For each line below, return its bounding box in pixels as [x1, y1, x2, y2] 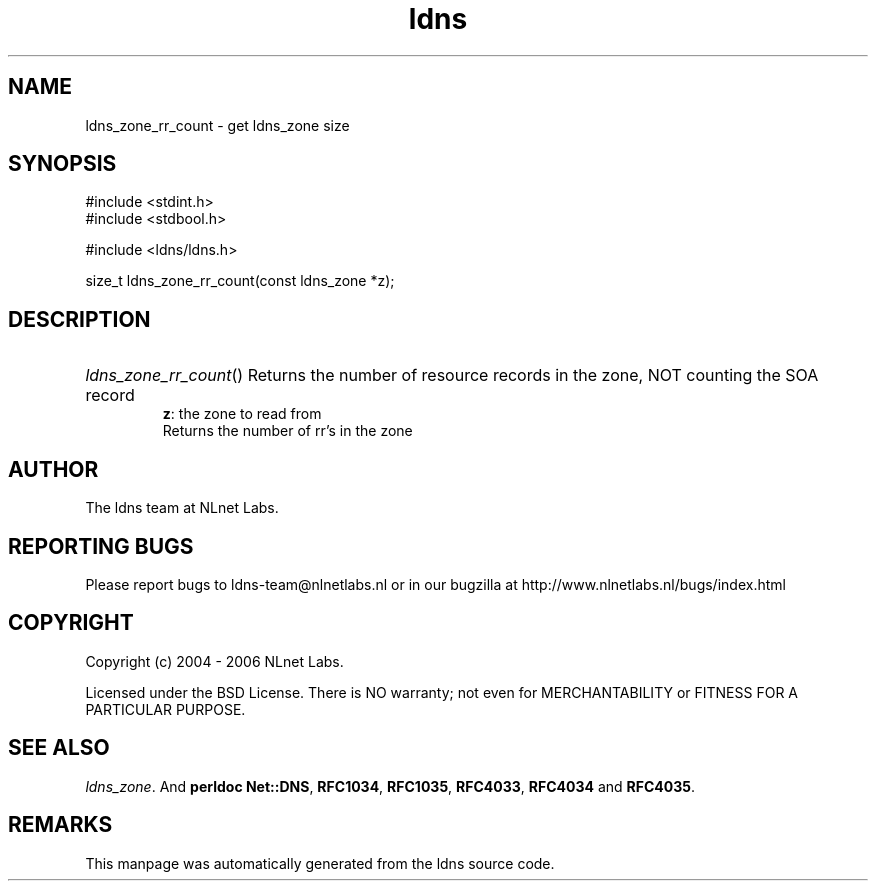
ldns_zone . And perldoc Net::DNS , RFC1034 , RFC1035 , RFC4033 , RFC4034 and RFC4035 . [85, 777, 696, 795]
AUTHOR [8, 456, 99, 482]
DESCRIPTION [8, 306, 151, 332]
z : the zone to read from [162, 405, 322, 423]
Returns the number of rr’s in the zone [162, 422, 413, 440]
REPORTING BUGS [8, 533, 194, 559]
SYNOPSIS [8, 151, 117, 177]
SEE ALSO [8, 735, 110, 761]
